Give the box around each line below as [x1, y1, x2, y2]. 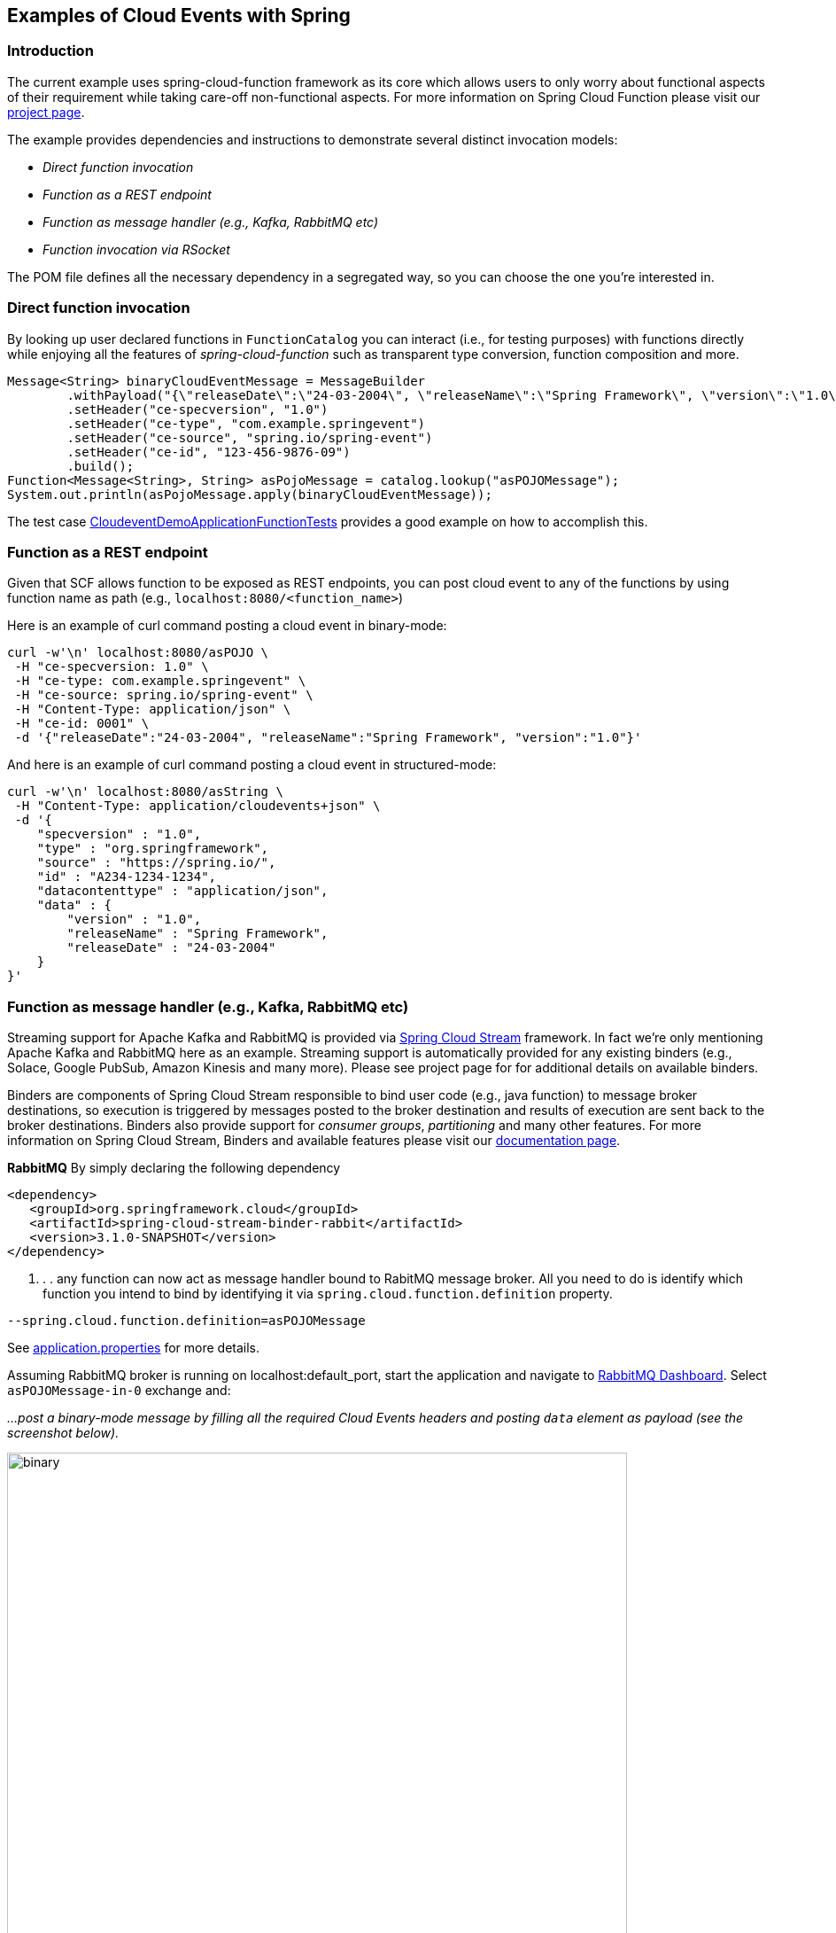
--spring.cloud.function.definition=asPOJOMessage [7, 1313, 366, 1329]
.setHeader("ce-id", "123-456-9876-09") [66, 444, 351, 459]
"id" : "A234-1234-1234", [36, 869, 217, 885]
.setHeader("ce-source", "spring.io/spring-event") [66, 430, 433, 445]
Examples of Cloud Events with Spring [7, 4, 351, 27]
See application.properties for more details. [7, 1340, 260, 1356]
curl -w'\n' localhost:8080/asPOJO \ [7, 645, 269, 660]
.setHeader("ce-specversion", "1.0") [66, 401, 329, 417]
